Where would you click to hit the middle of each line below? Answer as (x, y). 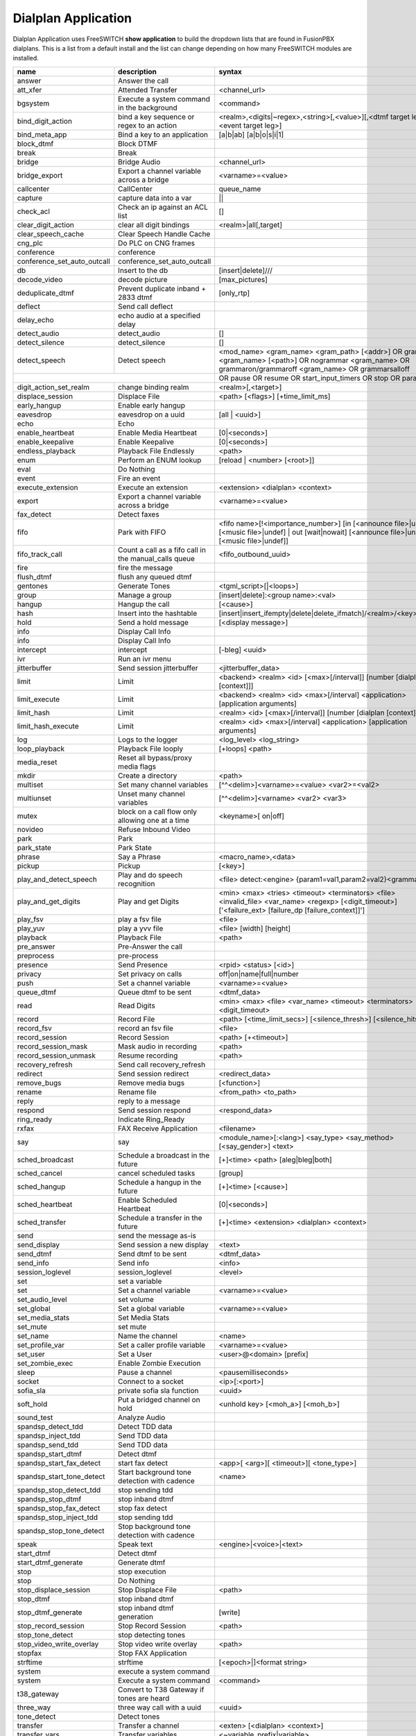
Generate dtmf (142, 1562)
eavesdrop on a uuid (151, 415)
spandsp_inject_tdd (49, 1435)
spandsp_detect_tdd (50, 1426)
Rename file (138, 1092)
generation (136, 1617)
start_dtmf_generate (50, 1562)
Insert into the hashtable (158, 613)
